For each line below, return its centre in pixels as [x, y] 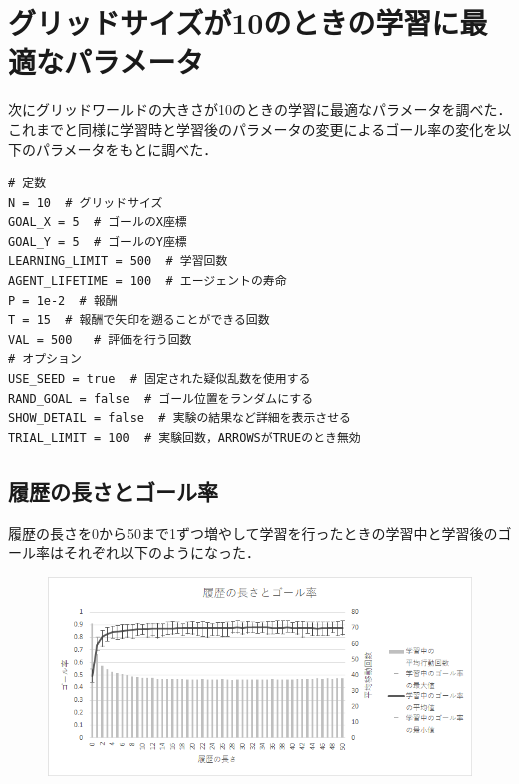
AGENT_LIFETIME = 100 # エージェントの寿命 [147, 281]
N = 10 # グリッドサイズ [85, 202]
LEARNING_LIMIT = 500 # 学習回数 [118, 261]
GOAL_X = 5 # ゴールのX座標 [97, 222]
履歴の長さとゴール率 [113, 490]
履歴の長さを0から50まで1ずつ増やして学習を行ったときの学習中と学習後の [253, 532]
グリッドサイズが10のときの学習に [234, 22]
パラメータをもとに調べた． [126, 148]
